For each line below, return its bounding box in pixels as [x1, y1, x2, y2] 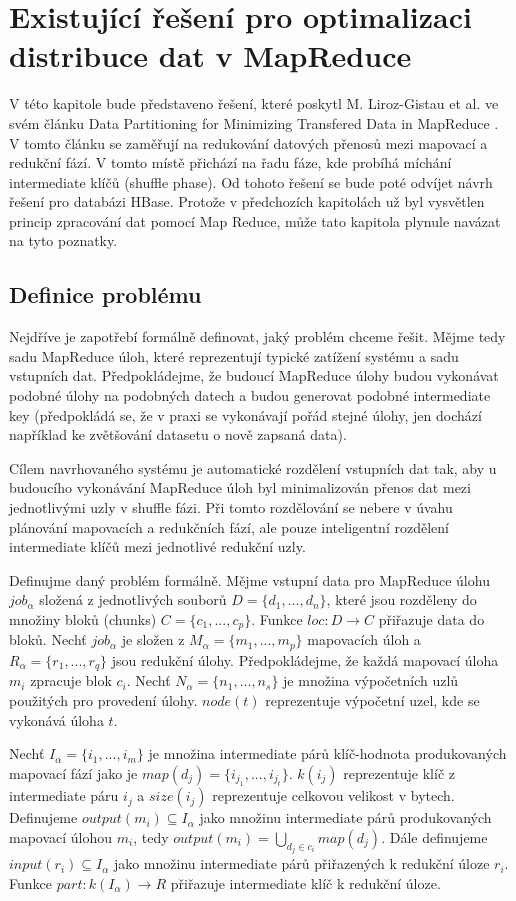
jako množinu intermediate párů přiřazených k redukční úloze [113, 853, 490, 874]
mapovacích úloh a [307, 629, 421, 650]
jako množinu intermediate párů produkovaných [199, 807, 492, 828]
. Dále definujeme [381, 826, 488, 847]
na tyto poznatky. [9, 230, 118, 251]
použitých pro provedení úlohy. [9, 689, 198, 710]
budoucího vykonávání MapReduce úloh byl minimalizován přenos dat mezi [9, 477, 471, 498]
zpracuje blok [30, 670, 112, 691]
